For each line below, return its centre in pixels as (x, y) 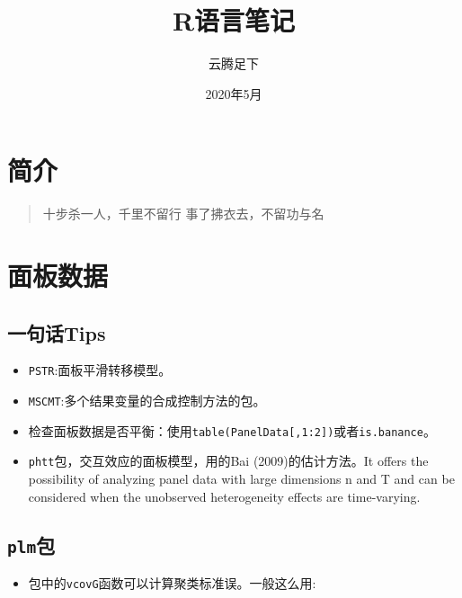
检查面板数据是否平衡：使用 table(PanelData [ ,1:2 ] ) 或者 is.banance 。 (232, 430)
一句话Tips (57, 332)
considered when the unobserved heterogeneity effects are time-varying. (224, 496)
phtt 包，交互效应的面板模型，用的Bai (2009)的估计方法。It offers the (228, 461)
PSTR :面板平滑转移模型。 (100, 370)
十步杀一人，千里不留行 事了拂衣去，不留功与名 (183, 214)
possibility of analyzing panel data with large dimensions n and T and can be (241, 479)
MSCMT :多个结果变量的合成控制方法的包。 (147, 401)
